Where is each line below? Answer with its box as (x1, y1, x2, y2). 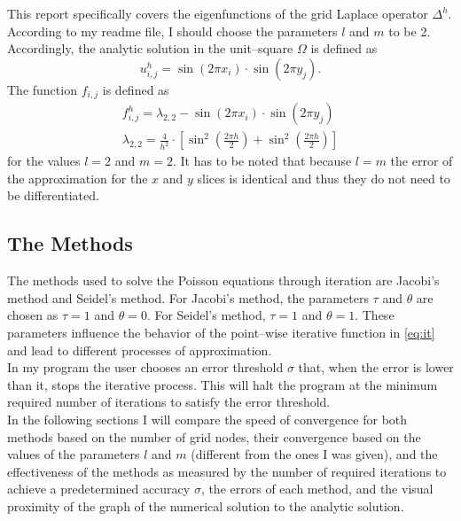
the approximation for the (7, 168, 148, 187)
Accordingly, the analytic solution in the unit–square (7, 39, 293, 58)
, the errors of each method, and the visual (200, 479, 434, 498)
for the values (7, 152, 81, 170)
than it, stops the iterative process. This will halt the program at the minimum (7, 375, 438, 393)
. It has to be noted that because (172, 152, 352, 170)
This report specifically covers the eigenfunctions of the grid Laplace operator (7, 4, 428, 22)
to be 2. (388, 21, 431, 40)
